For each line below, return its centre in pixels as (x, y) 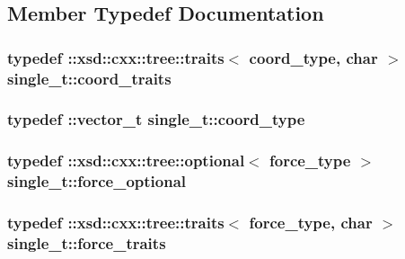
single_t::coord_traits (89, 78)
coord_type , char (313, 57)
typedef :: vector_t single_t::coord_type (156, 119)
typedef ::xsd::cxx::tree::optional (126, 161)
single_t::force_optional (97, 181)
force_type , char (311, 223)
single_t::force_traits (87, 243)
